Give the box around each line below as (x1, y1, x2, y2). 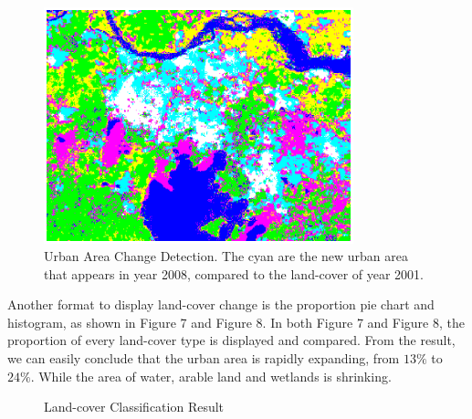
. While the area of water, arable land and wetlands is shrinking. (30, 366, 392, 385)
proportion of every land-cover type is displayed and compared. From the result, (7, 330, 456, 350)
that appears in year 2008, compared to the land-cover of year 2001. (44, 264, 424, 283)
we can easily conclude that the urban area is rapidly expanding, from (7, 349, 400, 368)
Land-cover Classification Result (44, 397, 225, 416)
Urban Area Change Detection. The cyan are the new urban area (44, 246, 408, 266)
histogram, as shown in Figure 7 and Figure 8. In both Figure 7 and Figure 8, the (7, 312, 465, 331)
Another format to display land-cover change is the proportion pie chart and (7, 295, 435, 314)
